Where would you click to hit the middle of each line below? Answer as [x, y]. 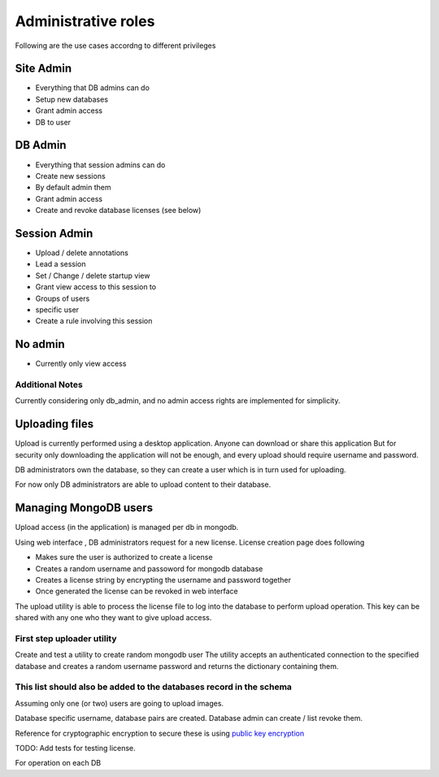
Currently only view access [81, 364]
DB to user [53, 122]
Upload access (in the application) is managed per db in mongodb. [127, 527]
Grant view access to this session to [96, 287]
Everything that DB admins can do [93, 88]
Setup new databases [72, 99]
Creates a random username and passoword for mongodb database [149, 568]
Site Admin [43, 69]
